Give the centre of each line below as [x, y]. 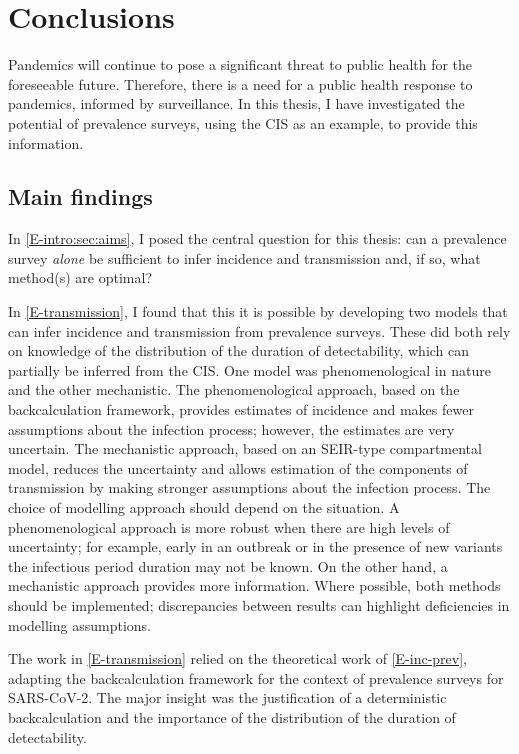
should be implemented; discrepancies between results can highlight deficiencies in [259, 604]
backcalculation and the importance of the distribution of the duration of [232, 716]
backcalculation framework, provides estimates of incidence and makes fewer [241, 409]
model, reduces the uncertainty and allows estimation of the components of [238, 467]
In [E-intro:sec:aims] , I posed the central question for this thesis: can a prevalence [257, 238]
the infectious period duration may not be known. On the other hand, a [228, 565]
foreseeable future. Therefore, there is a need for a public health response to [240, 83]
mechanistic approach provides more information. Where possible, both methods [254, 585]
